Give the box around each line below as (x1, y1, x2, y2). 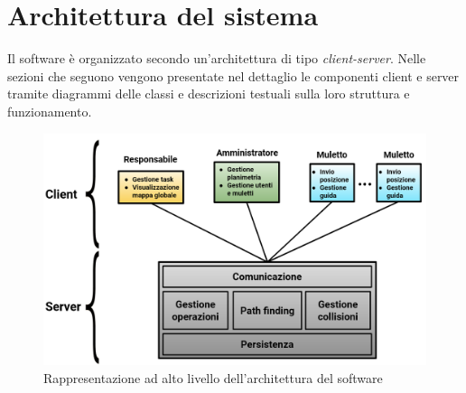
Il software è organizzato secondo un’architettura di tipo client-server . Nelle (7, 49, 426, 68)
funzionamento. (7, 101, 92, 120)
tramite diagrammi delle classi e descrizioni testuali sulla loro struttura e (7, 84, 410, 103)
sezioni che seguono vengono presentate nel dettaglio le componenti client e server (7, 66, 460, 85)
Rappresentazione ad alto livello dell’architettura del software (43, 368, 383, 387)
